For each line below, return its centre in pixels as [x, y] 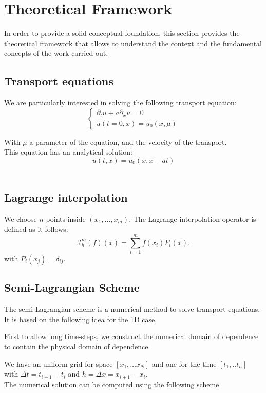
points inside [66, 219]
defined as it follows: [36, 229]
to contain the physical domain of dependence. [77, 346]
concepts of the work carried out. [56, 53]
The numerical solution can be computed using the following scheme [112, 384]
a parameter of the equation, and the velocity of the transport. [128, 142]
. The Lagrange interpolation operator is [193, 219]
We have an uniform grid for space [59, 363]
